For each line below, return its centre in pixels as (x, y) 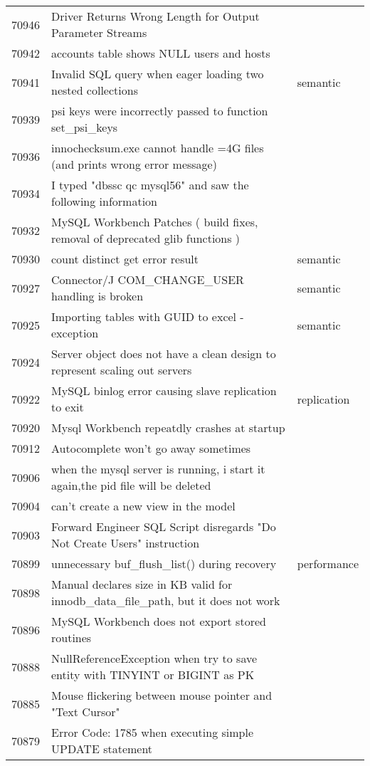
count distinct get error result (125, 259)
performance (328, 563)
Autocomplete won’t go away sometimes (151, 448)
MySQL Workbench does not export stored (159, 621)
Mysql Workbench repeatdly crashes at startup (168, 427)
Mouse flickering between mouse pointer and (162, 695)
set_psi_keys (85, 127)
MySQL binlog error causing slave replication (164, 390)
